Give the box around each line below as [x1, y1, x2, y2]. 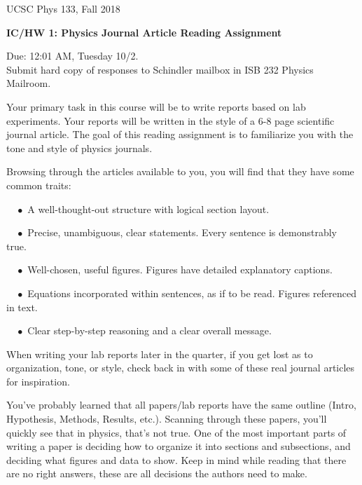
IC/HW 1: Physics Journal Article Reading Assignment [6, 25, 282, 39]
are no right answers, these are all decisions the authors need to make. [6, 466, 307, 481]
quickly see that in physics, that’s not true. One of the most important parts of [6, 425, 347, 439]
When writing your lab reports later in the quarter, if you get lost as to [6, 346, 313, 361]
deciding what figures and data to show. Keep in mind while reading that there [6, 452, 347, 467]
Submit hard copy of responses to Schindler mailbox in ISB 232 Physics [6, 62, 314, 76]
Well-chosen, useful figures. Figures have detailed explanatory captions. [27, 262, 333, 277]
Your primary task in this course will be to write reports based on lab [6, 99, 306, 114]
